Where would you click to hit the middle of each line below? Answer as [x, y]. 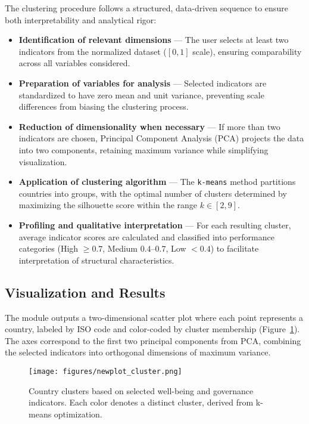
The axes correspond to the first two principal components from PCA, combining [153, 340]
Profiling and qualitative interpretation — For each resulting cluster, [155, 225]
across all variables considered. [74, 63]
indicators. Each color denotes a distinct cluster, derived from [141, 402]
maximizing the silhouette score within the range [108, 205]
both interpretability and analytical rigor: [81, 19]
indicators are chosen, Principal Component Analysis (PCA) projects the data [161, 138]
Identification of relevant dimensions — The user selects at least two [154, 40]
